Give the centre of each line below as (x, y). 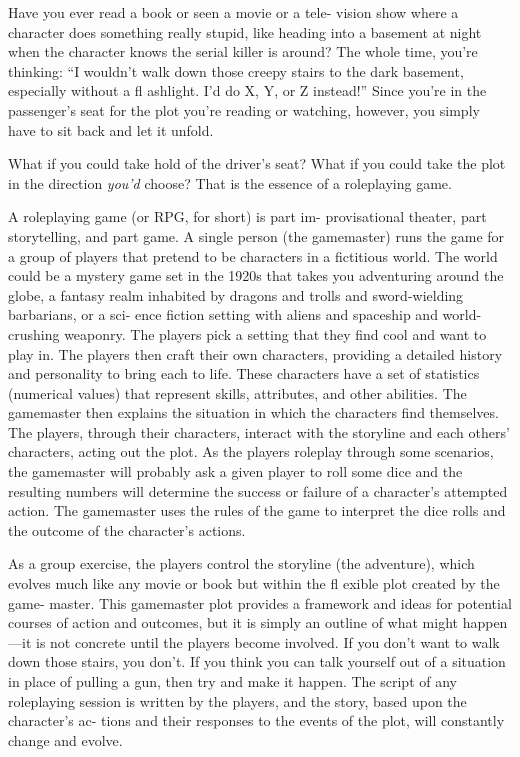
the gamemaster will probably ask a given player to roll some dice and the (235, 471)
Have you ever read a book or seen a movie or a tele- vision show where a (233, 12)
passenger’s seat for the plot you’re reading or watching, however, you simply (244, 109)
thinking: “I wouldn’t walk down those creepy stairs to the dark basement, (236, 70)
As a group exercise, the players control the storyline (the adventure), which (241, 563)
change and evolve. (65, 739)
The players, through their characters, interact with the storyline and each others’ (259, 431)
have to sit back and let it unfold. (111, 129)
